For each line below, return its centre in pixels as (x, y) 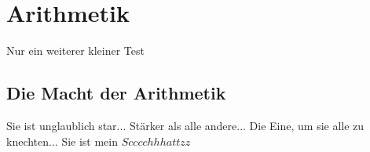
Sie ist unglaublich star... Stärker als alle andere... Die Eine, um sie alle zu (185, 125)
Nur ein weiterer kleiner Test (75, 51)
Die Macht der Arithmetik (116, 93)
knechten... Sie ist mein (62, 141)
